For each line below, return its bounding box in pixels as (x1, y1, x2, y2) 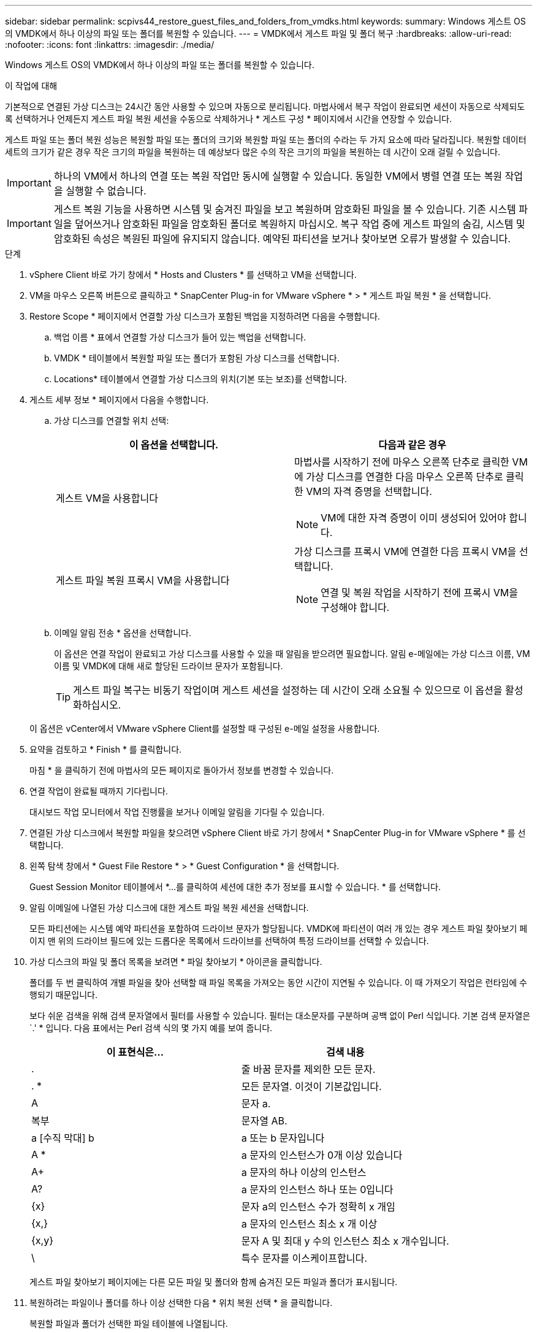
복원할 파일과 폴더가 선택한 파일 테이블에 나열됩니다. (29, 1318, 228, 1329)
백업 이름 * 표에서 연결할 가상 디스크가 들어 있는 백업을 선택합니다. (54, 332, 307, 342)
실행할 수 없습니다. (66, 185, 147, 197)
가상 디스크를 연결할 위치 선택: (54, 415, 169, 426)
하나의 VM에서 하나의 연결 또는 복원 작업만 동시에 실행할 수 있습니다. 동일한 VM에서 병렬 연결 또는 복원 (53, 170, 503, 182)
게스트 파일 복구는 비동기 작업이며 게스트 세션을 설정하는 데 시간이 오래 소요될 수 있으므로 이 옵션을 (73, 684, 503, 696)
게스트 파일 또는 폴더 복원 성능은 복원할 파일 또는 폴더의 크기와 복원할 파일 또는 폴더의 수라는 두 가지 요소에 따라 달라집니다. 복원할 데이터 (5, 134, 527, 145)
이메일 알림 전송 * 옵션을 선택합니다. (54, 628, 191, 638)
